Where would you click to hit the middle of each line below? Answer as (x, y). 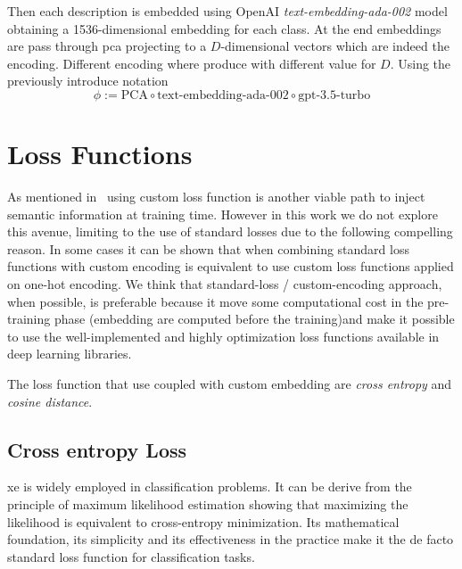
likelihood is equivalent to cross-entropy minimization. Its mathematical (203, 521)
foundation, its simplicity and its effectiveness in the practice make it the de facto (231, 539)
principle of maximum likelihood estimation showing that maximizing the (208, 504)
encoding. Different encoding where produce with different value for (192, 63)
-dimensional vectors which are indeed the (335, 46)
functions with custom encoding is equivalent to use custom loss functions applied (231, 266)
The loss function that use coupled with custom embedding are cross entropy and (230, 384)
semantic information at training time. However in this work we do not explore (223, 214)
